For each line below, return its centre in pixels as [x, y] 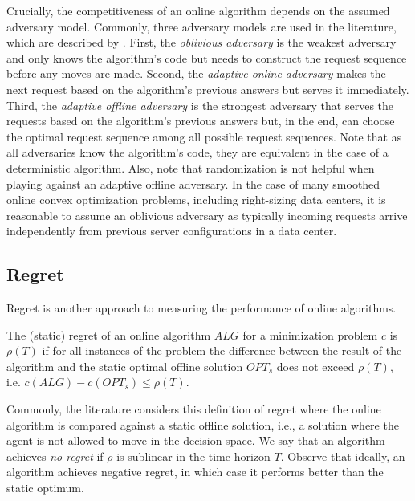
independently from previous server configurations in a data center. [172, 231]
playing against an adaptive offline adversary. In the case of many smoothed [193, 183]
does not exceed [315, 366]
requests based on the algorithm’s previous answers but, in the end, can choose [201, 121]
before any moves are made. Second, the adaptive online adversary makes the [196, 73]
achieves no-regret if [55, 456]
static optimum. [45, 488]
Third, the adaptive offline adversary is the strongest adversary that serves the [200, 105]
